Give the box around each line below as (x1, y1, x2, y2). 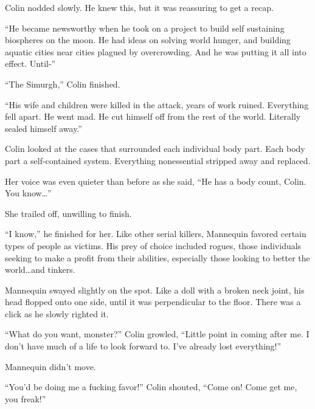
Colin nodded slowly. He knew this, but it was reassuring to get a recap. (5, 1, 274, 13)
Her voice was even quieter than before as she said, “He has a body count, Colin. (5, 174, 306, 187)
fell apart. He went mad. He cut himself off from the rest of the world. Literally (5, 110, 301, 123)
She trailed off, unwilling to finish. (5, 207, 132, 219)
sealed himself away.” (5, 122, 82, 134)
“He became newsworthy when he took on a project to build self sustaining (5, 21, 285, 34)
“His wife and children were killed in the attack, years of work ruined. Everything (5, 98, 309, 111)
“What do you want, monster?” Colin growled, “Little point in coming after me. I (5, 328, 310, 340)
